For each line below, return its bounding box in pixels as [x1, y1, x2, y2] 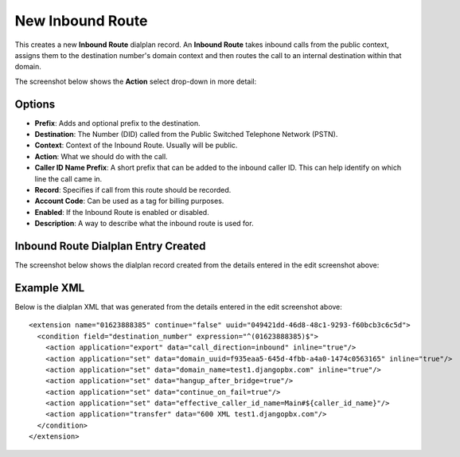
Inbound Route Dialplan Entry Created [14, 239, 206, 252]
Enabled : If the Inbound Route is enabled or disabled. [34, 207, 210, 217]
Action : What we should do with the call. [34, 151, 168, 161]
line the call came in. [34, 174, 103, 183]
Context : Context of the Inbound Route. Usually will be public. [34, 140, 238, 150]
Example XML [14, 281, 85, 295]
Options [14, 97, 56, 111]
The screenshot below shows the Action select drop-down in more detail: [14, 76, 257, 86]
